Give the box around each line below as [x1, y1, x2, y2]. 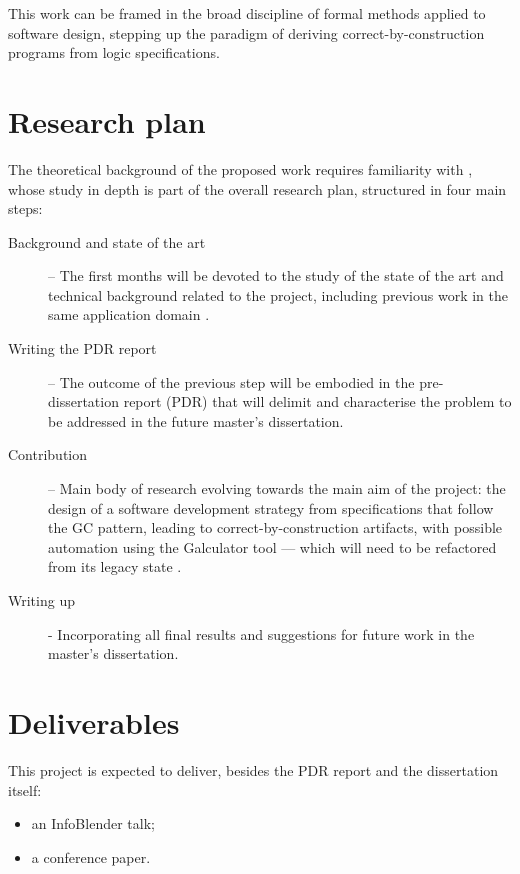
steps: [8, 198, 43, 219]
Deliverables [8, 701, 180, 742]
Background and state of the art [8, 231, 206, 252]
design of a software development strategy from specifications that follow [48, 497, 494, 518]
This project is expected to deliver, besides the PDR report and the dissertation [8, 759, 499, 780]
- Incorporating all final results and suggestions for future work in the [48, 623, 475, 644]
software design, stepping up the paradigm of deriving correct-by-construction [8, 22, 485, 43]
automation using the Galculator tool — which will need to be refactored [48, 536, 497, 557]
